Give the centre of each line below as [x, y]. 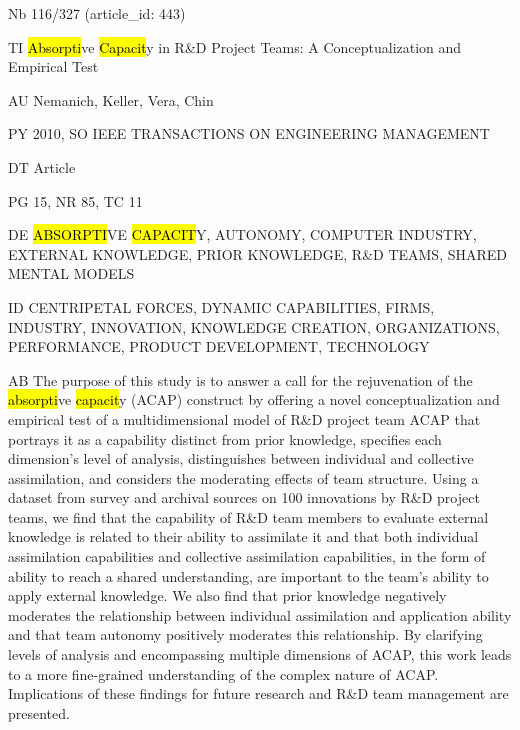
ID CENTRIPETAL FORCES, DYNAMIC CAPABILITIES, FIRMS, [221, 306]
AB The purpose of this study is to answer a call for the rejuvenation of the [240, 379]
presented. [39, 712]
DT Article [42, 166]
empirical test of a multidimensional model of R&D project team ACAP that [244, 418]
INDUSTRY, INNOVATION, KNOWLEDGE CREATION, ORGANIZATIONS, [254, 326]
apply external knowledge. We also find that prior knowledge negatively [227, 595]
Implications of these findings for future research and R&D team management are [258, 693]
